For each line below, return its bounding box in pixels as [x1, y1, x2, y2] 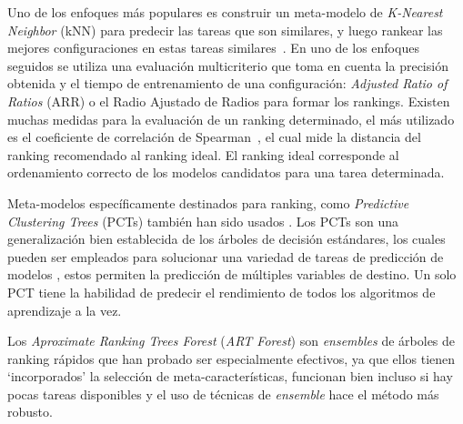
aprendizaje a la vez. [7, 300, 122, 319]
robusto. [7, 402, 53, 421]
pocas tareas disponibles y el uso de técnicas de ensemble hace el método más [7, 384, 439, 403]
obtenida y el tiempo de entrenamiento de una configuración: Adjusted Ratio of [7, 74, 448, 93]
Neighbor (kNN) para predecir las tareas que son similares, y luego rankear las [7, 20, 443, 39]
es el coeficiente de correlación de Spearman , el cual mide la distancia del [7, 127, 421, 146]
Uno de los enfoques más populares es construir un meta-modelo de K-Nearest [7, 3, 443, 21]
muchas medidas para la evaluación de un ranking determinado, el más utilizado [7, 109, 455, 128]
